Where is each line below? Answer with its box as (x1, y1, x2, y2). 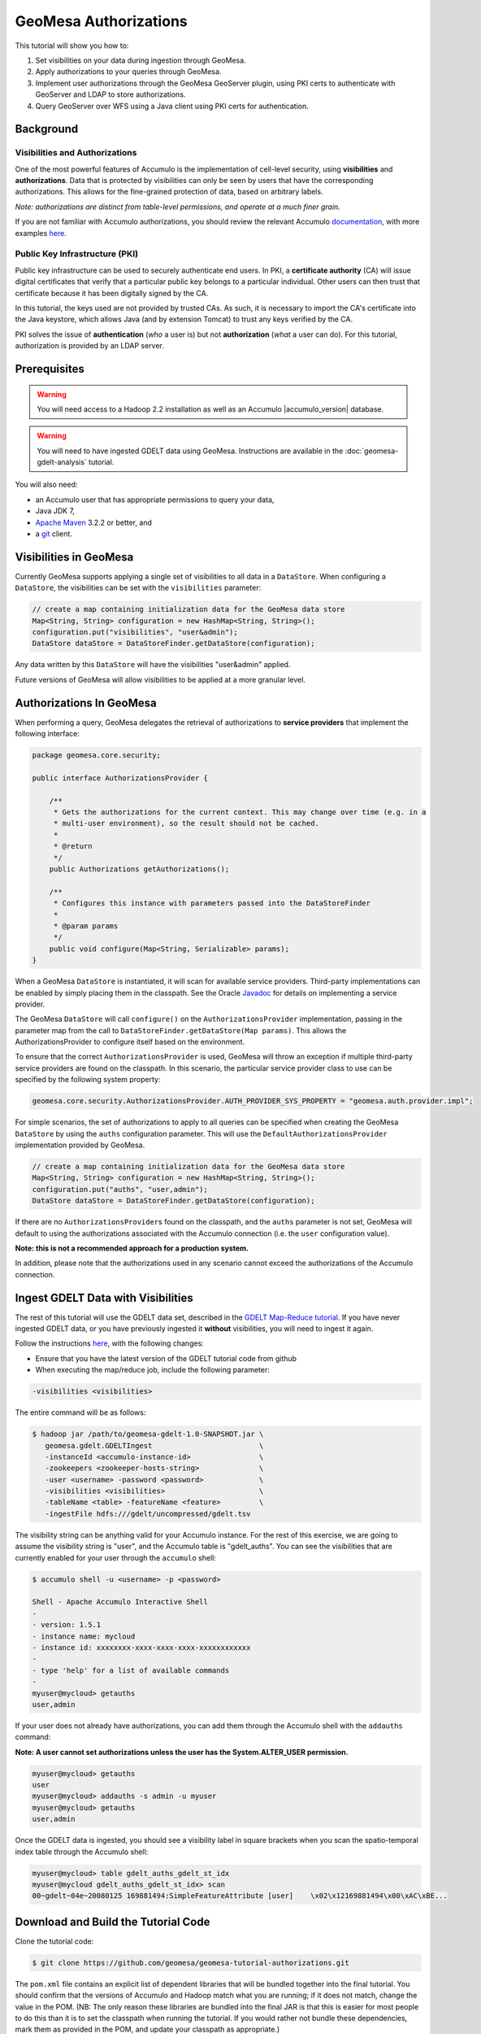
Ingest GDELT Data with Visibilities (15, 1290, 194, 1305)
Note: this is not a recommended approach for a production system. (15, 1243, 249, 1253)
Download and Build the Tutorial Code (15, 1914, 210, 1928)
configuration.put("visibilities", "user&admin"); (32, 627, 239, 637)
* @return (53, 842, 93, 851)
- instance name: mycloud (32, 1631, 136, 1641)
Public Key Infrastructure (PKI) (15, 248, 138, 260)
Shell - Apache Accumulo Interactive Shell (32, 1597, 209, 1607)
